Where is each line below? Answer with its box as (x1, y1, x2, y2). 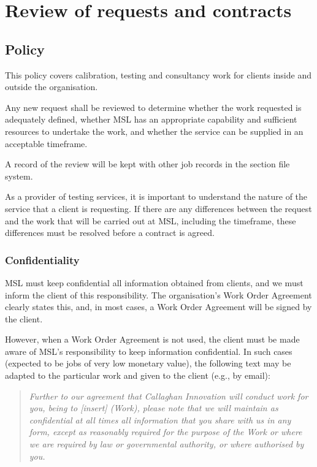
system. (5, 169, 33, 182)
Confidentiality (5, 252, 80, 267)
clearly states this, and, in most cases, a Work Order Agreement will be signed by (5, 300, 312, 313)
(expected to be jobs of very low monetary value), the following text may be (5, 357, 291, 370)
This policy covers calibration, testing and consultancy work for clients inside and (5, 68, 311, 81)
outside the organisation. (5, 80, 98, 93)
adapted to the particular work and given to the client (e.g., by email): (5, 369, 270, 382)
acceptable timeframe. (5, 137, 88, 150)
